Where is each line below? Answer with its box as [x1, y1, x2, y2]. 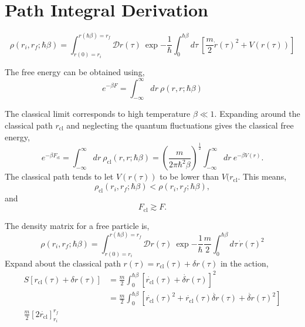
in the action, [220, 257, 269, 269]
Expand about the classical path [5, 257, 121, 269]
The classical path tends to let [5, 170, 114, 183]
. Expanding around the [214, 107, 300, 120]
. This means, [238, 170, 287, 183]
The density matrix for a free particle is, [5, 219, 150, 231]
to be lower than [160, 170, 219, 183]
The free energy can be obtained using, [5, 66, 145, 78]
